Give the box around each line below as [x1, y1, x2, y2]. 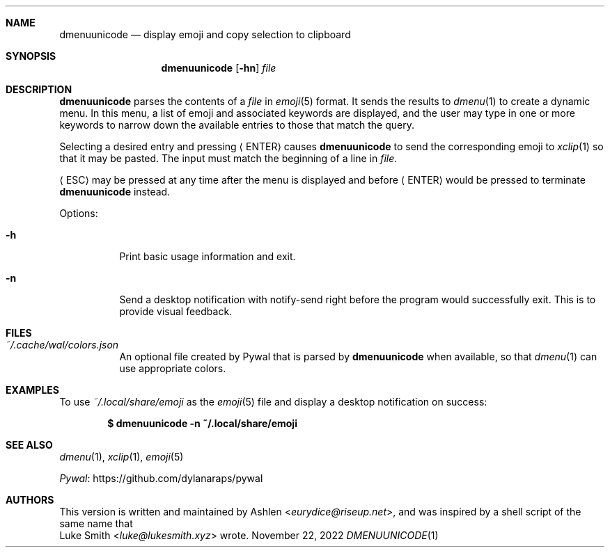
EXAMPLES [6, 384, 59, 396]
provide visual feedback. [119, 305, 233, 317]
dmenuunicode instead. [59, 186, 171, 198]
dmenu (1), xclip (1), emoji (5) [59, 451, 184, 463]
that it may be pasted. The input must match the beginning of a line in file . [59, 152, 398, 164]
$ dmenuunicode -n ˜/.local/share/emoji [107, 417, 297, 429]
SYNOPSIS [6, 50, 56, 62]
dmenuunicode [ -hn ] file [161, 62, 276, 74]
